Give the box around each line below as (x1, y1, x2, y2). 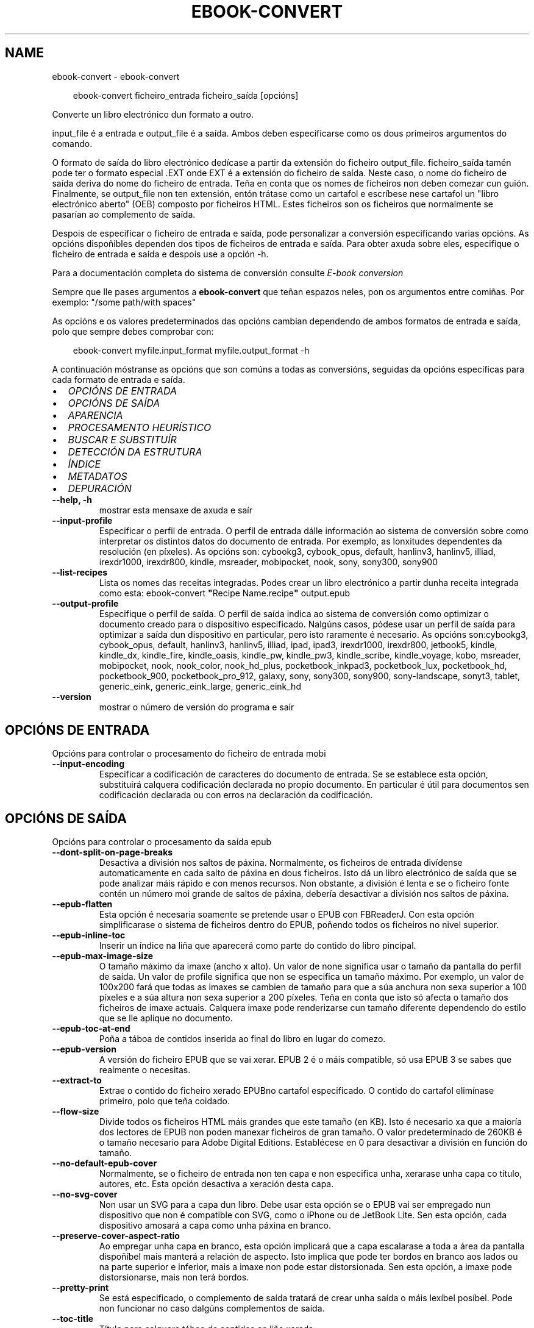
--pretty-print (52, 1282, 109, 1293)
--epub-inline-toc (52, 930, 126, 941)
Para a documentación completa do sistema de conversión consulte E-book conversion (52, 267, 404, 278)
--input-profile (52, 515, 113, 526)
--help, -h (52, 494, 92, 505)
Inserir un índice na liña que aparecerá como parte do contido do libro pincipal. (99, 940, 416, 951)
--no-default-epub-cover (52, 1158, 157, 1169)
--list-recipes (52, 566, 108, 577)
